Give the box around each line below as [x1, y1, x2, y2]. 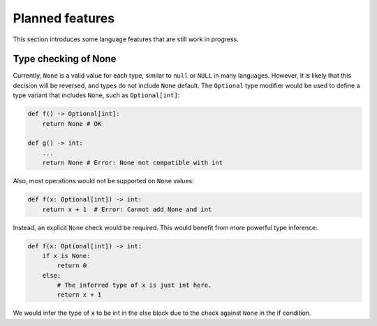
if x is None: [42, 252, 91, 260]
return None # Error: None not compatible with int [42, 159, 223, 167]
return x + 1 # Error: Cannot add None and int [42, 205, 212, 213]
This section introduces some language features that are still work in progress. [13, 35, 239, 43]
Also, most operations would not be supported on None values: [13, 177, 195, 185]
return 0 [57, 262, 87, 269]
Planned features [13, 10, 115, 26]
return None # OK [42, 120, 102, 127]
